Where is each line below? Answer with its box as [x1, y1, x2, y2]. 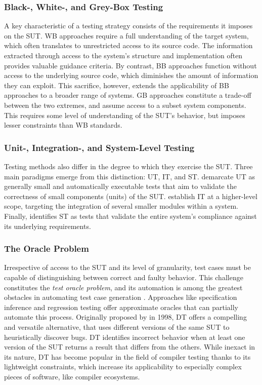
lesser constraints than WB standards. [4, 120, 122, 130]
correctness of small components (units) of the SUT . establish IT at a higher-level [4, 190, 257, 201]
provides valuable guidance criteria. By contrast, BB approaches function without [4, 60, 257, 70]
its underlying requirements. [4, 220, 91, 231]
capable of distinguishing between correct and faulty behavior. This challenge [4, 272, 243, 282]
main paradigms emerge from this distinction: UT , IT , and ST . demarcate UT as [4, 171, 255, 181]
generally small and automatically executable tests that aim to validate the [4, 181, 237, 191]
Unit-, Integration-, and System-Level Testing [4, 141, 195, 153]
